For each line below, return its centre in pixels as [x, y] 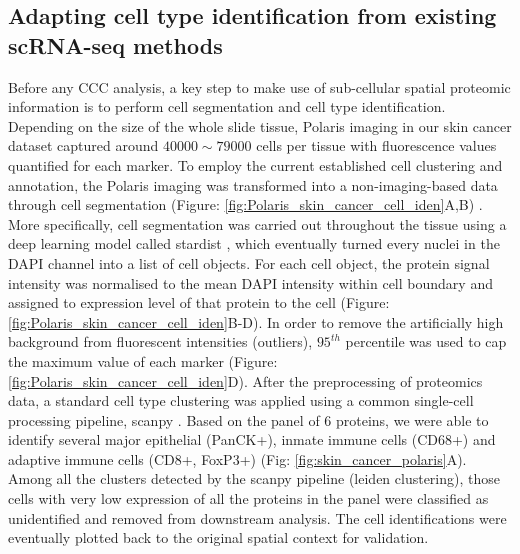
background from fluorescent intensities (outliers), [160, 341]
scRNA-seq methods [115, 44]
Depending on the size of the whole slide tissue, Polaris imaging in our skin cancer [260, 125]
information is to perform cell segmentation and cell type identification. [227, 106]
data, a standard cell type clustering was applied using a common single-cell [241, 400]
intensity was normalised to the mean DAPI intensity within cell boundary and [250, 282]
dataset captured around [83, 145]
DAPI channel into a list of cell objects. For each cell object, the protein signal [249, 262]
